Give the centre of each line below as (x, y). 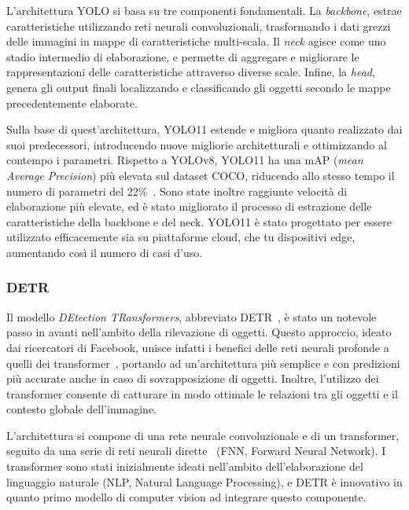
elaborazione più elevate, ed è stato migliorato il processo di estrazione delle (189, 206)
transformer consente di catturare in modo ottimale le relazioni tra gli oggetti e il (202, 393)
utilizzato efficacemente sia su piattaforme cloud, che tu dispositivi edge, (181, 237)
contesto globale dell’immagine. (82, 409)
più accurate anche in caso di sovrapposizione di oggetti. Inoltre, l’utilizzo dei (193, 378)
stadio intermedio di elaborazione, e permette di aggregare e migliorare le (183, 56)
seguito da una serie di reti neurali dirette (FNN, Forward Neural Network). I (196, 451)
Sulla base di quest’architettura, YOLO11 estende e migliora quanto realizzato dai (204, 129)
